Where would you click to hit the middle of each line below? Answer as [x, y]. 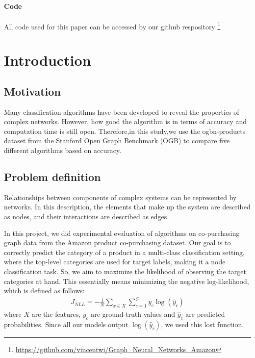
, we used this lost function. [203, 324]
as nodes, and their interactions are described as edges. [87, 216]
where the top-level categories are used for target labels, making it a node [115, 262]
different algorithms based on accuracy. [63, 150]
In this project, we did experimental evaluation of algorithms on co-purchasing [122, 233]
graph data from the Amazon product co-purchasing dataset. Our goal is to [117, 243]
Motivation [32, 91]
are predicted [205, 314]
